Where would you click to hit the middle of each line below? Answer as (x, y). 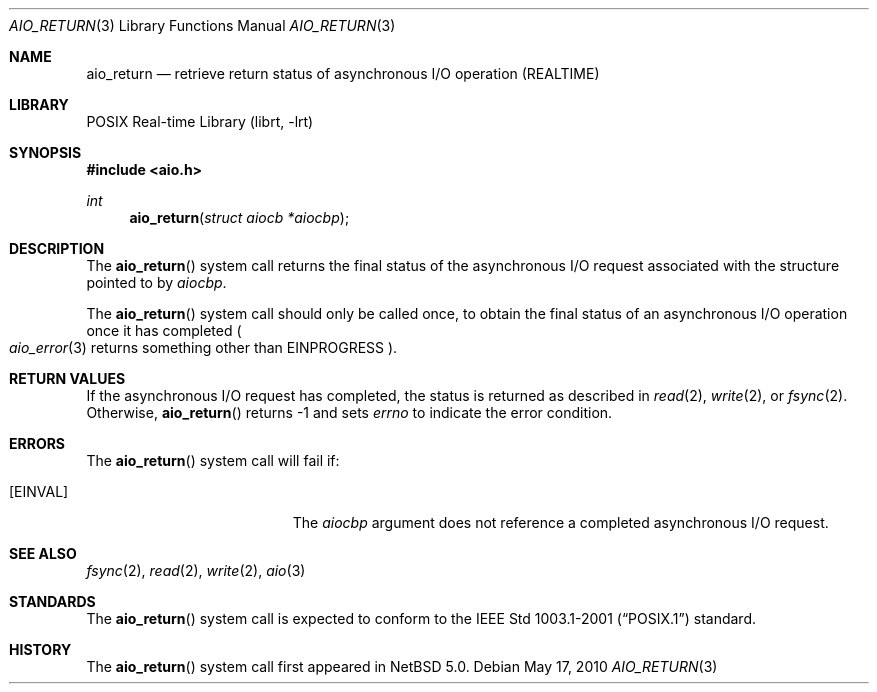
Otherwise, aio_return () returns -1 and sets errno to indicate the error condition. (349, 412)
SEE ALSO (43, 553)
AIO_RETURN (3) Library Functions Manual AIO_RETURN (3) (202, 25)
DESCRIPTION (57, 248)
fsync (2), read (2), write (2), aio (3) (196, 570)
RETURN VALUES (67, 378)
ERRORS (37, 443)
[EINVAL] (39, 491)
